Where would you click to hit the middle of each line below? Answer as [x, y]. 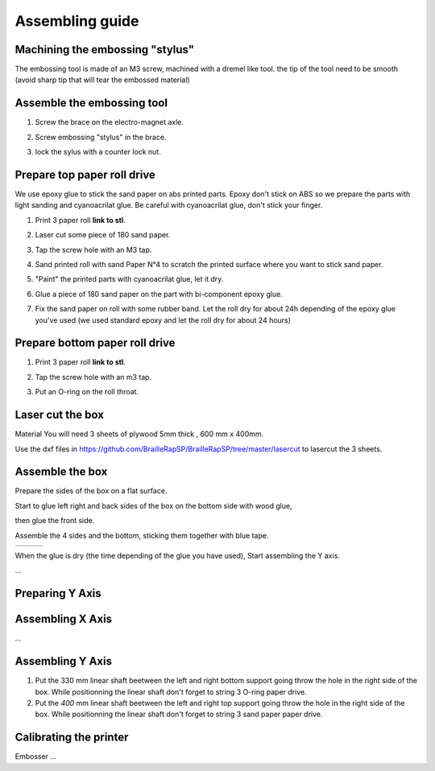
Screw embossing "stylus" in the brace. [101, 137]
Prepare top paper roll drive [85, 174]
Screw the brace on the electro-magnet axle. [110, 122]
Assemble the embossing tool [91, 103]
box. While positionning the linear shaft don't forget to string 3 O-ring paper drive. [171, 691]
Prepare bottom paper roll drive [95, 343]
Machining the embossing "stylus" [105, 49]
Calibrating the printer [72, 738]
